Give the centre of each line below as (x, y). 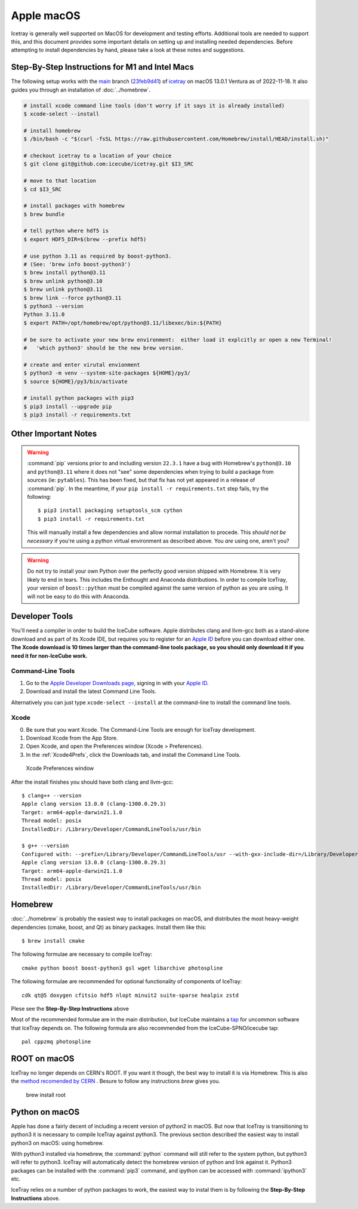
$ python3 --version (53, 306)
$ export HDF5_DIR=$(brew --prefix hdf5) (85, 239)
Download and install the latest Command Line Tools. (91, 691)
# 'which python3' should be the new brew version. (104, 348)
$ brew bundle (44, 214)
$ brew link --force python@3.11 (72, 298)
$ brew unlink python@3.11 (63, 289)
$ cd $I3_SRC (43, 189)
